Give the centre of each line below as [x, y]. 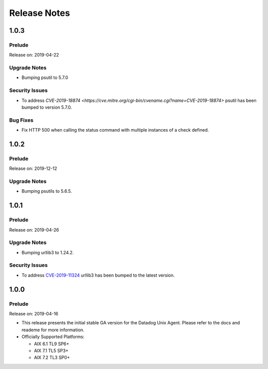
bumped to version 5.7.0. [47, 107]
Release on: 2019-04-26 [34, 230]
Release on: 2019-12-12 [33, 168]
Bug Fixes [21, 120]
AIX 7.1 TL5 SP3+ [51, 351]
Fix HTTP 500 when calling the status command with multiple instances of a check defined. [115, 130]
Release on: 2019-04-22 [34, 55]
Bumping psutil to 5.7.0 [45, 77]
